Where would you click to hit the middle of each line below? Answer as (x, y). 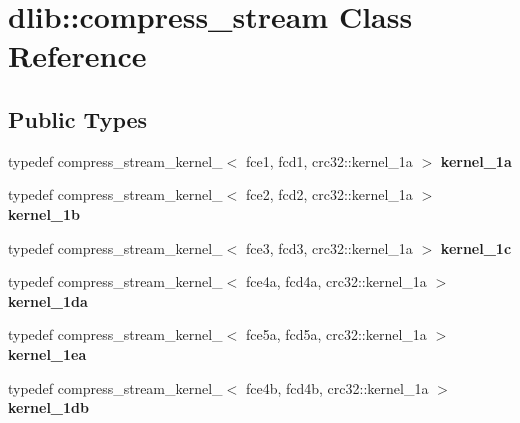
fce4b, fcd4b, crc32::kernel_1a (337, 387)
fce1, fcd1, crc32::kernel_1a (329, 160)
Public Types (78, 118)
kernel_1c (476, 247)
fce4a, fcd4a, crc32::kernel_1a (336, 281)
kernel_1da (48, 300)
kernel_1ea (47, 353)
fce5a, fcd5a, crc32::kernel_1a (336, 334)
